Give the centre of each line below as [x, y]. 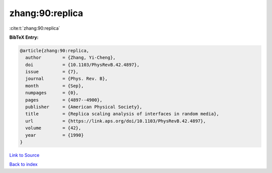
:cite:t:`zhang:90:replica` [35, 28]
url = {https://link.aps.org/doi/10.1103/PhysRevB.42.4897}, [116, 121]
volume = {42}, [53, 128]
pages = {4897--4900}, [64, 100]
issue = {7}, [52, 72]
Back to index [23, 164]
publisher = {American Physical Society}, [84, 107]
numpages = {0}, [52, 93]
